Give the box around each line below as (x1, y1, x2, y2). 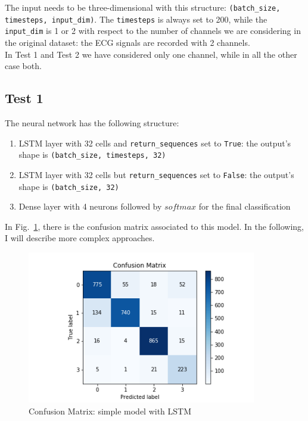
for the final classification (198, 200, 291, 213)
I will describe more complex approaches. (5, 232, 155, 244)
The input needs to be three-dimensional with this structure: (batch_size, (5, 1, 281, 13)
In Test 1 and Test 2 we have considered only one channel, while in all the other (5, 48, 297, 60)
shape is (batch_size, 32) (18, 180, 119, 192)
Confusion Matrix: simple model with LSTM (29, 404, 192, 417)
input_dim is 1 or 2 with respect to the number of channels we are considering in (5, 24, 301, 37)
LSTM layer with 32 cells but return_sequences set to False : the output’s (18, 168, 294, 180)
